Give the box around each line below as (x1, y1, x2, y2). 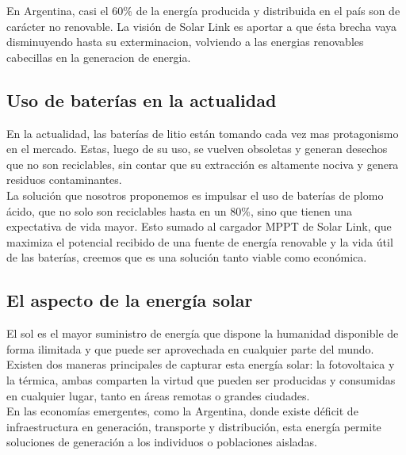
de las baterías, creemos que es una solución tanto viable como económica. (6, 249, 367, 266)
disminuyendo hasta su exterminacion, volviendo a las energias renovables (6, 33, 364, 50)
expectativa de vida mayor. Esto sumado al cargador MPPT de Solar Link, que (6, 218, 392, 235)
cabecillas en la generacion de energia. (6, 48, 191, 65)
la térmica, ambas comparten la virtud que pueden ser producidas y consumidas (6, 371, 396, 388)
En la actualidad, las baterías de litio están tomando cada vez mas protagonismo (6, 124, 399, 141)
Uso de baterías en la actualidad (6, 87, 277, 112)
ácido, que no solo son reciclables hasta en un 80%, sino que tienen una (6, 202, 352, 219)
